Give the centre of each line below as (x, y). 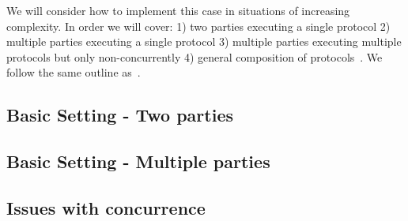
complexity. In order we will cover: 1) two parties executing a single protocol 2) (198, 26)
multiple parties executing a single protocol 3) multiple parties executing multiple (204, 41)
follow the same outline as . (74, 72)
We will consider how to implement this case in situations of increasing (178, 10)
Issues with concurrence (106, 207)
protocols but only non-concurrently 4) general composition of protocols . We (195, 56)
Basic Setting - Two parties (120, 115)
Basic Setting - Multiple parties (138, 161)
